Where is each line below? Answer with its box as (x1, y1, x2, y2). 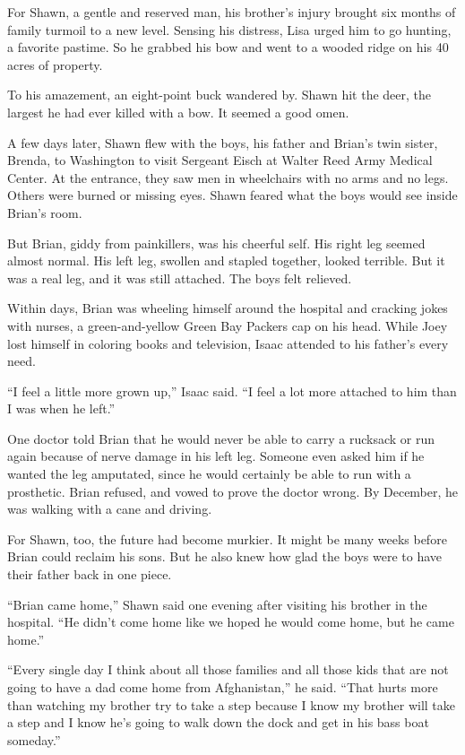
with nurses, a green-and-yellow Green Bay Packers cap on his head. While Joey (7, 316, 448, 334)
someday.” (7, 730, 61, 749)
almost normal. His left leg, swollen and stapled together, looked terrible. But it (7, 251, 445, 270)
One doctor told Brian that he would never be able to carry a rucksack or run (7, 429, 435, 447)
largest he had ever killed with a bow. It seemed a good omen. (7, 102, 349, 121)
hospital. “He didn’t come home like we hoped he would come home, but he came (7, 612, 454, 631)
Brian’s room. (7, 203, 82, 221)
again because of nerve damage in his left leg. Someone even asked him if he (7, 447, 425, 465)
